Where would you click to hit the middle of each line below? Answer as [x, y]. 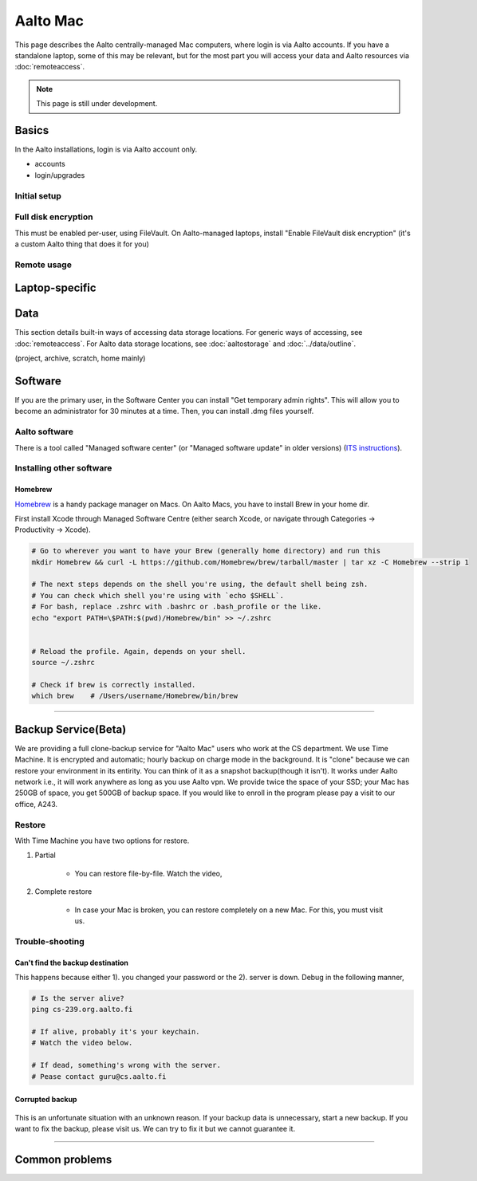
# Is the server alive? [78, 998]
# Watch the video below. [82, 1043]
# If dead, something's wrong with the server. [126, 1065]
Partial [45, 855]
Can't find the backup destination [72, 963]
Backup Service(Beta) [71, 729]
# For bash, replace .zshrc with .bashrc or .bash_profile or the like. [177, 607]
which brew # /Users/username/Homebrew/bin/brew [135, 696]
